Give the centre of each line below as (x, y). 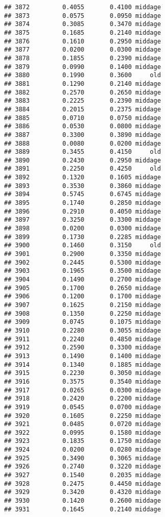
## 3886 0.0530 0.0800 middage (82, 126)
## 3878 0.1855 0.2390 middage (82, 58)
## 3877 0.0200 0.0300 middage (82, 50)
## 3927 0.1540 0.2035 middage (82, 475)
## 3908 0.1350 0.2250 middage (82, 313)
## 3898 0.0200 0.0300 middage (82, 229)
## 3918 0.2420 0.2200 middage (82, 399)
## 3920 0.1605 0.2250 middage (82, 416)
